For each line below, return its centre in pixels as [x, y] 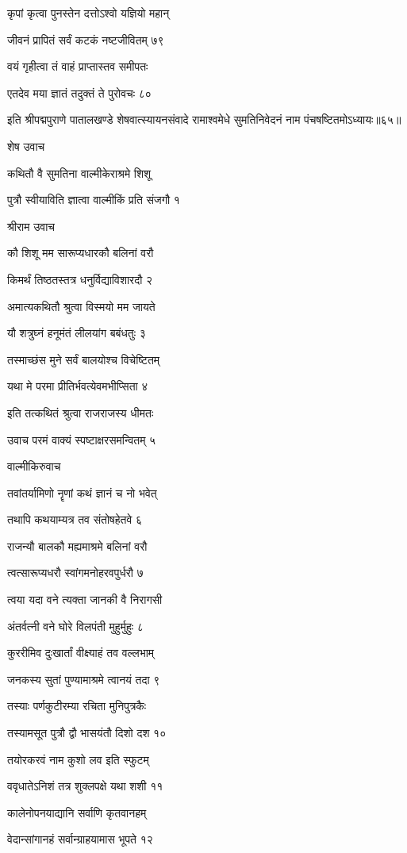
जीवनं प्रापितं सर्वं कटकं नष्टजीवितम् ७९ [86, 39]
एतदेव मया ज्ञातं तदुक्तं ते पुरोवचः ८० [79, 92]
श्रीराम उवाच [31, 226]
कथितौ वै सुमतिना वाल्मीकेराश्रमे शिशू [79, 173]
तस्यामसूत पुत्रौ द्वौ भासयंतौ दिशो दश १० [87, 733]
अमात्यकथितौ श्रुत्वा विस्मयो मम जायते [81, 306]
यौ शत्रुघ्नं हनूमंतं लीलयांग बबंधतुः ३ [77, 333]
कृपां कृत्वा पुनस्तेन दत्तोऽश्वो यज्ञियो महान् [88, 13]
